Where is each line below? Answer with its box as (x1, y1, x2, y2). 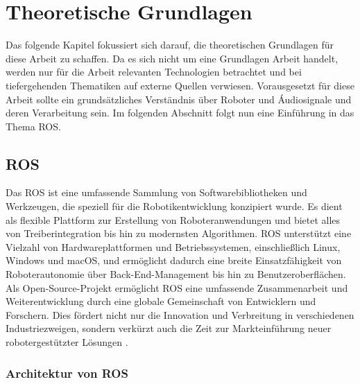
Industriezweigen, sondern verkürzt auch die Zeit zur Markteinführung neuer (6, 321, 332, 335)
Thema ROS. (6, 119, 61, 133)
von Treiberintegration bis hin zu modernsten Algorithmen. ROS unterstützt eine (6, 226, 352, 241)
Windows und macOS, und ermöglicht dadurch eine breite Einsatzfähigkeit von (6, 253, 342, 268)
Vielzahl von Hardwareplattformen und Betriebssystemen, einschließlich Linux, (6, 239, 341, 254)
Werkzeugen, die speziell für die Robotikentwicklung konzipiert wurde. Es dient (6, 199, 343, 213)
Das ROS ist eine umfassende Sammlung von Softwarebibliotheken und (6, 185, 307, 200)
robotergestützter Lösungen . (6, 335, 128, 349)
